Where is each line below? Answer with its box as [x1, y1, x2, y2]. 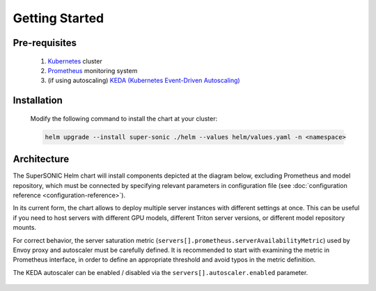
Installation [13, 95, 63, 107]
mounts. [13, 223, 37, 232]
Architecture [13, 153, 70, 165]
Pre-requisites [13, 37, 77, 49]
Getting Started [13, 10, 104, 26]
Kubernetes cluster [47, 56, 102, 65]
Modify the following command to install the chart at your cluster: [30, 114, 218, 123]
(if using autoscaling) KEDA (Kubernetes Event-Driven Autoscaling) [47, 77, 240, 85]
